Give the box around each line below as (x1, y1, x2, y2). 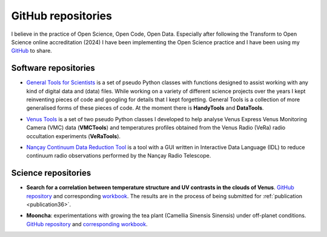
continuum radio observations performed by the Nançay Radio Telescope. (26, 152, 211, 159)
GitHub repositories (11, 9, 112, 22)
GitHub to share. (11, 47, 53, 55)
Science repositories (11, 168, 91, 178)
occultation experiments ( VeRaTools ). (26, 132, 121, 139)
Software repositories (11, 63, 95, 73)
